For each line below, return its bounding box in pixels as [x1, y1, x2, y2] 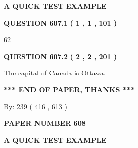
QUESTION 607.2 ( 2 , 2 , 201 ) [4, 51, 117, 61]
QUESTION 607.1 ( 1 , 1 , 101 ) [4, 17, 117, 28]
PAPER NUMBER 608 [4, 118, 86, 128]
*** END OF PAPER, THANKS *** [4, 84, 135, 94]
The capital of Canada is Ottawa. [4, 68, 106, 78]
